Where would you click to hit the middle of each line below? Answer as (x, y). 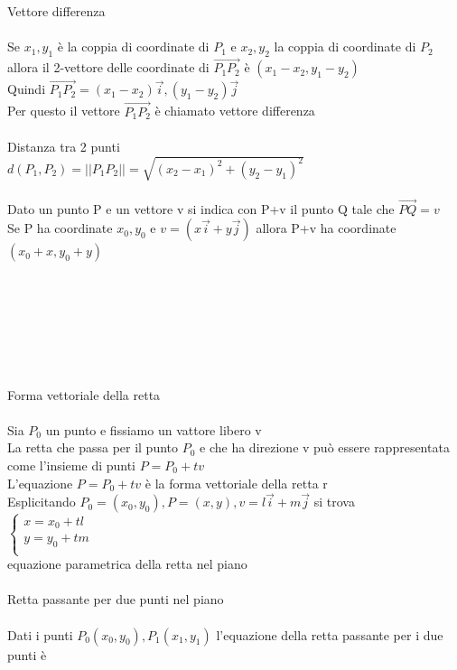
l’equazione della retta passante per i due (330, 634)
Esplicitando (42, 502)
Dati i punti (40, 634)
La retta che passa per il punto (93, 447)
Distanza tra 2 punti (64, 146)
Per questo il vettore (64, 111)
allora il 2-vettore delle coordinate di (108, 67)
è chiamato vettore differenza (235, 111)
